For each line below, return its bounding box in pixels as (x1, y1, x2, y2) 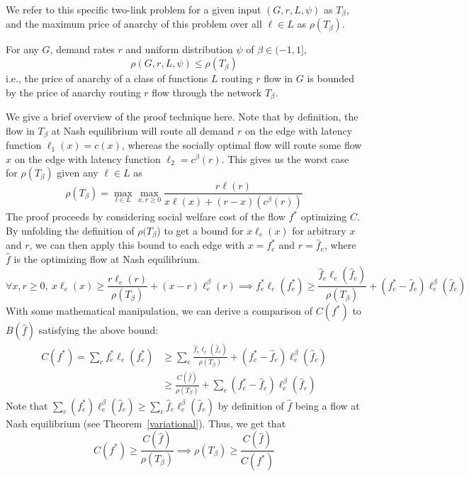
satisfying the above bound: (38, 322, 159, 337)
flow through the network (152, 84, 262, 99)
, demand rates (50, 42, 115, 57)
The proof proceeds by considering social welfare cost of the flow (6, 209, 286, 224)
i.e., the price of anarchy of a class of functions (6, 71, 208, 86)
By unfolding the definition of (6, 223, 135, 237)
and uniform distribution (125, 42, 233, 57)
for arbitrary (292, 223, 346, 237)
